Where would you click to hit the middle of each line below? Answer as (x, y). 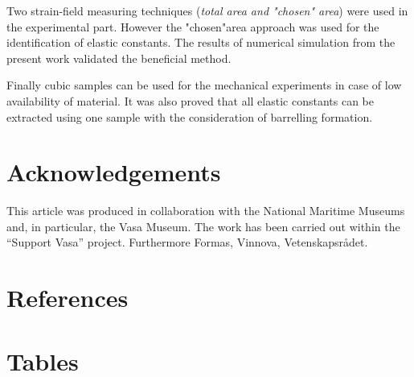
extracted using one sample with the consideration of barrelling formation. (190, 116)
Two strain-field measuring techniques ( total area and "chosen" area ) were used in (207, 10)
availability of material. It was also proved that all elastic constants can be (190, 100)
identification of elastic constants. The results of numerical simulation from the (201, 42)
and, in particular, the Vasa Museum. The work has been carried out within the (203, 226)
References (68, 298)
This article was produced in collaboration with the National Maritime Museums (206, 211)
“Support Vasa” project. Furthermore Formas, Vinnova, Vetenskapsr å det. (187, 242)
